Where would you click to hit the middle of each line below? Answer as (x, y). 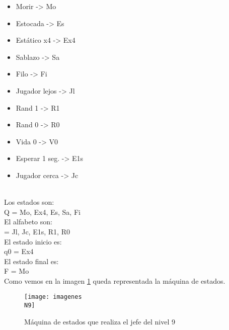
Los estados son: (29, 202)
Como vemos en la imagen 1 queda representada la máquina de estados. (115, 280)
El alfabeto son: (28, 222)
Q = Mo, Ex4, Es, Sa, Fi (42, 212)
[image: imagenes (53, 297)
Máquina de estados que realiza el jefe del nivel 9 (100, 321)
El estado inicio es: (33, 241)
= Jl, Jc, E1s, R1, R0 (37, 231)
